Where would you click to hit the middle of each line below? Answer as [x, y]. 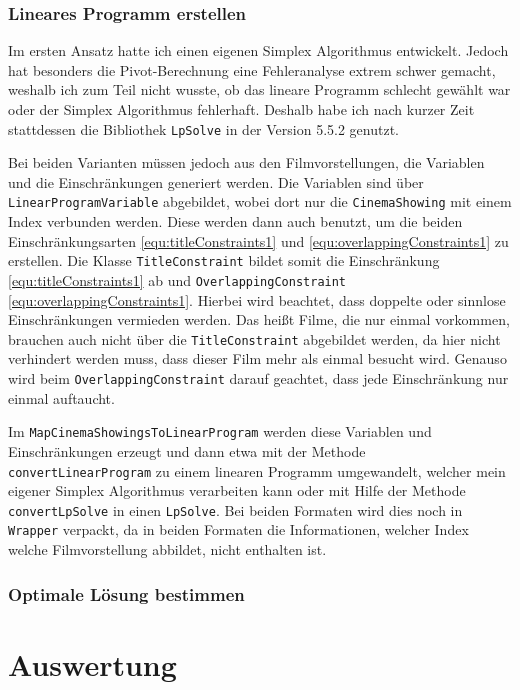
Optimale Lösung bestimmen [126, 593]
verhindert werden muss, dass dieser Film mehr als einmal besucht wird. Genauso [257, 358]
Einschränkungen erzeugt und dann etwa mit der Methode [187, 450]
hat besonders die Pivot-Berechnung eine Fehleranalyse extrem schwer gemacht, [252, 69]
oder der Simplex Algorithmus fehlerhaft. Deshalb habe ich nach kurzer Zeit [241, 109]
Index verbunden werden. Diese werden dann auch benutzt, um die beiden [235, 221]
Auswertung [92, 663]
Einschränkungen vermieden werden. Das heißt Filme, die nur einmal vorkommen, [259, 319]
